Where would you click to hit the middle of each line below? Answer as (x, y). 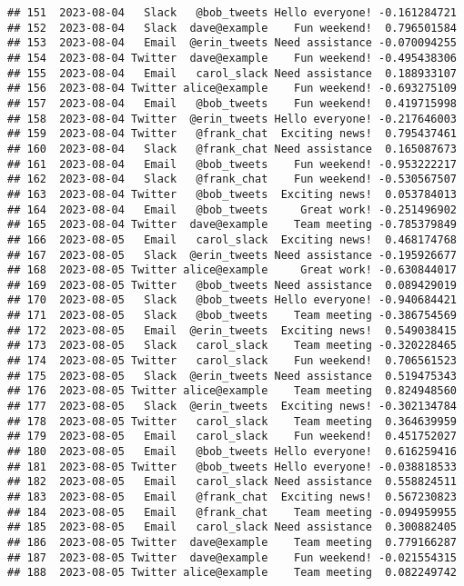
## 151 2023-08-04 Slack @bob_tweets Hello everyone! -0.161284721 (232, 13)
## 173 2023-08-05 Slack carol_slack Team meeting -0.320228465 (232, 346)
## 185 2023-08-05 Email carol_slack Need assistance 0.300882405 (232, 527)
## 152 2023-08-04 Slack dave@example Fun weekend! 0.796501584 (232, 28)
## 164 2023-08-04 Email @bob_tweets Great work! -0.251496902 (232, 209)
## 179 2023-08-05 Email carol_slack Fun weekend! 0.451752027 (232, 437)
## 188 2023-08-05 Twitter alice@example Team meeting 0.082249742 (232, 573)
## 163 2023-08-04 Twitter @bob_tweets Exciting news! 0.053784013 (232, 194)
